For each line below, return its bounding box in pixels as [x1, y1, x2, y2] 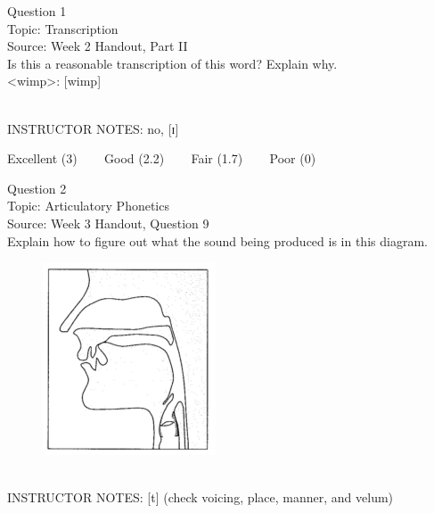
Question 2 [7, 178, 67, 197]
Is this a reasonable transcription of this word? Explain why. [7, 54, 338, 72]
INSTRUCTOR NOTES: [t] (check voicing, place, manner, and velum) [7, 488, 394, 507]
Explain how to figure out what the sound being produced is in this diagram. [7, 231, 428, 250]
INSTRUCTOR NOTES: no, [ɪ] [7, 119, 179, 137]
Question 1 [7, 2, 67, 20]
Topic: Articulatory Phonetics [7, 196, 169, 215]
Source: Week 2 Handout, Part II [7, 37, 188, 55]
